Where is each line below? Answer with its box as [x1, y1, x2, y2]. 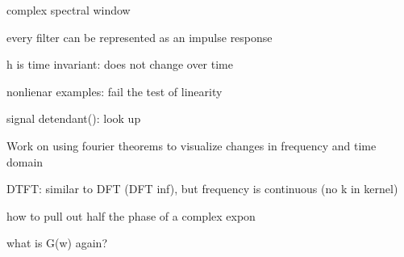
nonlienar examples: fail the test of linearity [6, 82, 223, 99]
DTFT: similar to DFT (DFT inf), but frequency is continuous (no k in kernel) [6, 180, 398, 197]
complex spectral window [6, 2, 131, 18]
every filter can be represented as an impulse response [6, 28, 273, 45]
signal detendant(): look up [6, 110, 141, 127]
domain [6, 153, 44, 170]
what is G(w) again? [6, 234, 108, 251]
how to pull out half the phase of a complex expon [6, 207, 256, 224]
